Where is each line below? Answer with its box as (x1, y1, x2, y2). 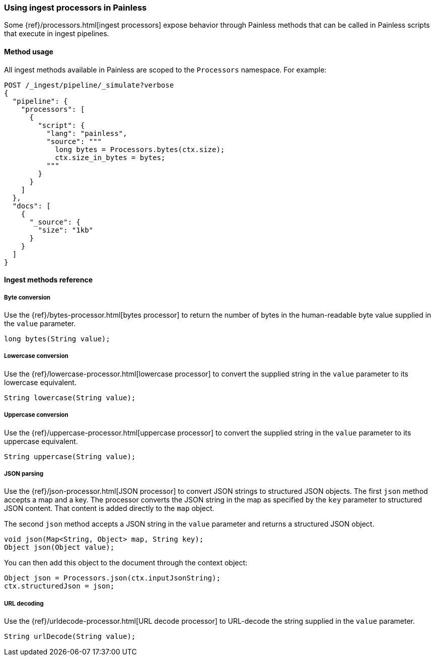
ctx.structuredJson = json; (4, 582, 115, 591)
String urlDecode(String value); (4, 632, 136, 641)
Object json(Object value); (4, 543, 115, 552)
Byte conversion (4, 294, 51, 301)
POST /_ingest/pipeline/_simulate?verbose (4, 81, 174, 89)
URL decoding (4, 600, 44, 607)
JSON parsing (4, 470, 44, 477)
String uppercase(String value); (4, 452, 136, 461)
